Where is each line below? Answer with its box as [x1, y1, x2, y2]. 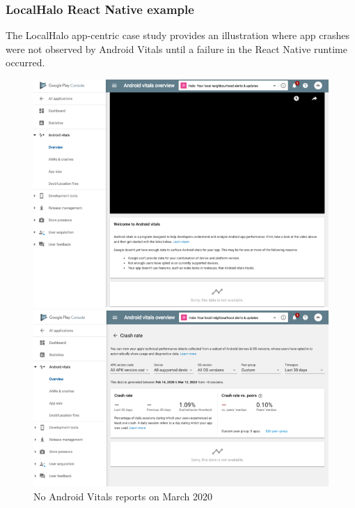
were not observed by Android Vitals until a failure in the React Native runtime [6, 41, 347, 56]
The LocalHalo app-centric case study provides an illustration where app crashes [6, 28, 349, 43]
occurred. [6, 55, 45, 70]
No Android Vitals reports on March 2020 [33, 488, 212, 503]
